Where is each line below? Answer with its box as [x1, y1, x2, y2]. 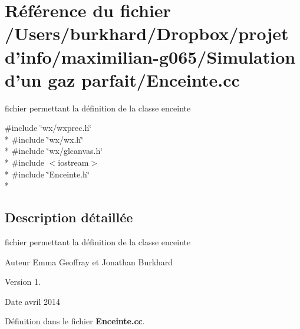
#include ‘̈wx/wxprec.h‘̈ [5, 121, 92, 134]
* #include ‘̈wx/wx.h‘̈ [5, 133, 84, 145]
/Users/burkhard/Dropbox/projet [5, 21, 289, 45]
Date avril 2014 [5, 295, 60, 307]
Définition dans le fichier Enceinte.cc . [5, 315, 145, 327]
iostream [58, 156, 89, 169]
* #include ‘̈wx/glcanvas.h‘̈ [5, 144, 103, 157]
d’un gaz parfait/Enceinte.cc [5, 67, 240, 91]
